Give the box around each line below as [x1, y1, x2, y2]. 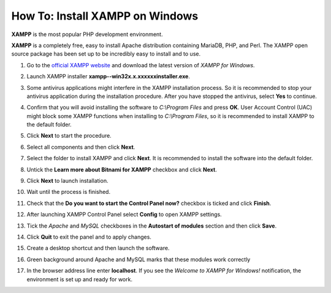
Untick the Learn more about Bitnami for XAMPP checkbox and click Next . [26, 166, 218, 173]
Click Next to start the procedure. [26, 132, 112, 139]
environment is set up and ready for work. [26, 275, 133, 283]
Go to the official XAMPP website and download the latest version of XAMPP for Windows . [26, 61, 255, 69]
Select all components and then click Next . [26, 143, 135, 150]
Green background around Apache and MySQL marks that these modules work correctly [26, 256, 251, 263]
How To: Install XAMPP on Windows [11, 9, 199, 23]
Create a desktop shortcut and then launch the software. [26, 245, 170, 252]
